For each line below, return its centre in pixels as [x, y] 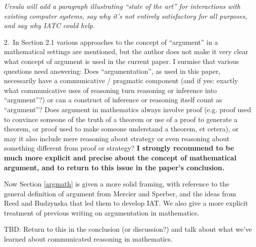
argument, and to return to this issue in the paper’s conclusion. [114, 167]
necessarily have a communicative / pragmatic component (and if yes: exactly [121, 80]
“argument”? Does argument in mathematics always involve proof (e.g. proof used [128, 109]
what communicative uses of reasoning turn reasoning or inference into [111, 90]
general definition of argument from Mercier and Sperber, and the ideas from [120, 193]
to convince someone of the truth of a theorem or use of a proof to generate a [121, 119]
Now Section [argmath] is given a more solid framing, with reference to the [117, 184]
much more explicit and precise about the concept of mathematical [120, 157]
